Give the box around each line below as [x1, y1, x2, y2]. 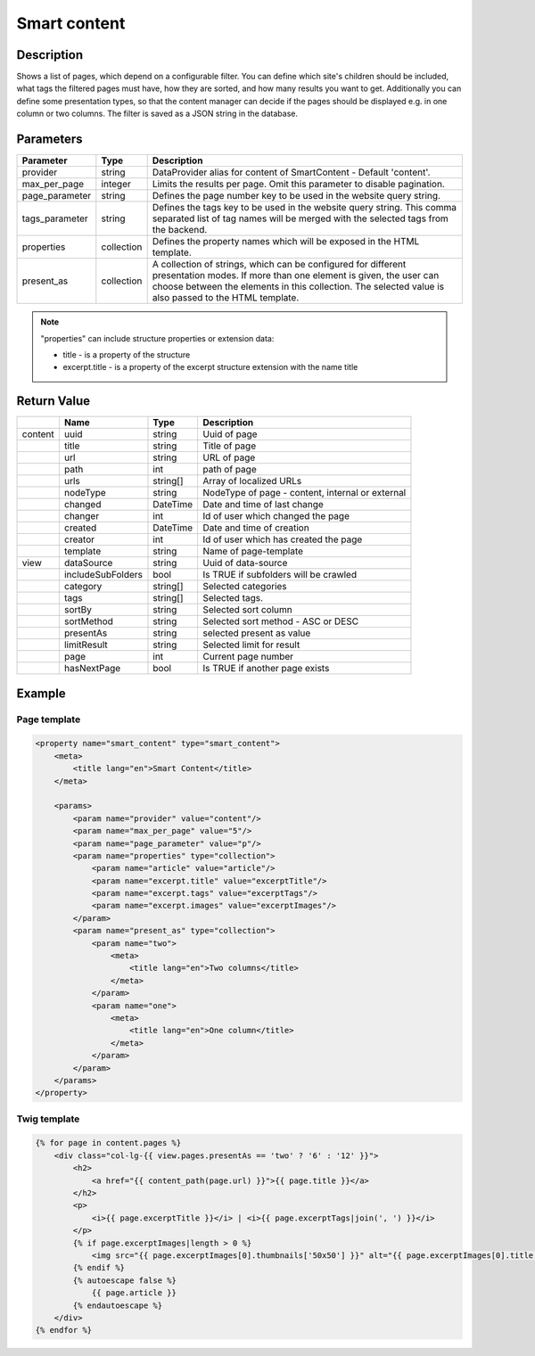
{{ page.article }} [91, 1288, 177, 1298]
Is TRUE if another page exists [202, 662, 330, 675]
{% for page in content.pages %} [35, 1138, 182, 1148]
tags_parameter [21, 212, 88, 225]
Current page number [202, 651, 294, 663]
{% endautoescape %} [72, 1300, 163, 1311]
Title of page [202, 440, 257, 452]
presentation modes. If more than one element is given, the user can [152, 269, 440, 282]
